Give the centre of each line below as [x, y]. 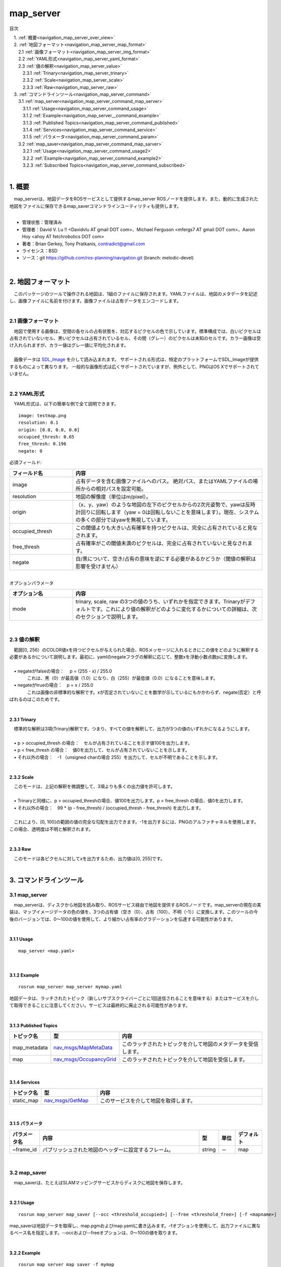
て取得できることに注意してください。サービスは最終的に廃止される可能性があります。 [100, 1005]
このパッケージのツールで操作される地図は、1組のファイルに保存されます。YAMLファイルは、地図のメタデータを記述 [135, 293]
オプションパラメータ [32, 583]
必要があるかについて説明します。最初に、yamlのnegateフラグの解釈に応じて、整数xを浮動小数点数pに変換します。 [130, 657]
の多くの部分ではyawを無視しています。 [123, 519]
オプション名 [28, 594]
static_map [26, 1101]
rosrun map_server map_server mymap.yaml [70, 987]
